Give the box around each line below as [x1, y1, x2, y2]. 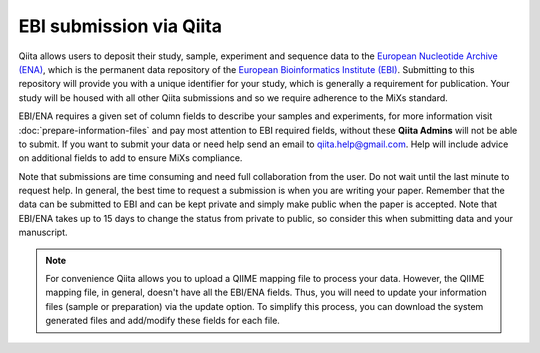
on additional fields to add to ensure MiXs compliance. [18, 152, 243, 164]
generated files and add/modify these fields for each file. [45, 315, 280, 327]
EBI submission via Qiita [18, 15, 222, 37]
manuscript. [18, 226, 69, 239]
